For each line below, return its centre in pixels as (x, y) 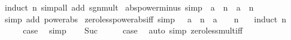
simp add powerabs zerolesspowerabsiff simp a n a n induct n (145, 19)
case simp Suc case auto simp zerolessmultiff (133, 30)
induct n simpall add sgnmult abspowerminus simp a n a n (129, 7)
